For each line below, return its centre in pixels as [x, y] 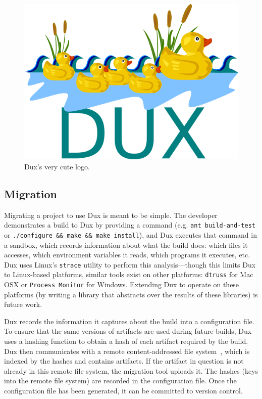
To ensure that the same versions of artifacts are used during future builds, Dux [128, 331]
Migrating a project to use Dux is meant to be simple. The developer [111, 215]
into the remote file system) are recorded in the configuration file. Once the [120, 381]
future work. [23, 304]
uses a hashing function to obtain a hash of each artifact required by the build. [126, 341]
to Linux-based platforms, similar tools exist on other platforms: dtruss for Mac [129, 274]
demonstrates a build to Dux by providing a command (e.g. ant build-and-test [130, 225]
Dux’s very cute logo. [57, 166]
